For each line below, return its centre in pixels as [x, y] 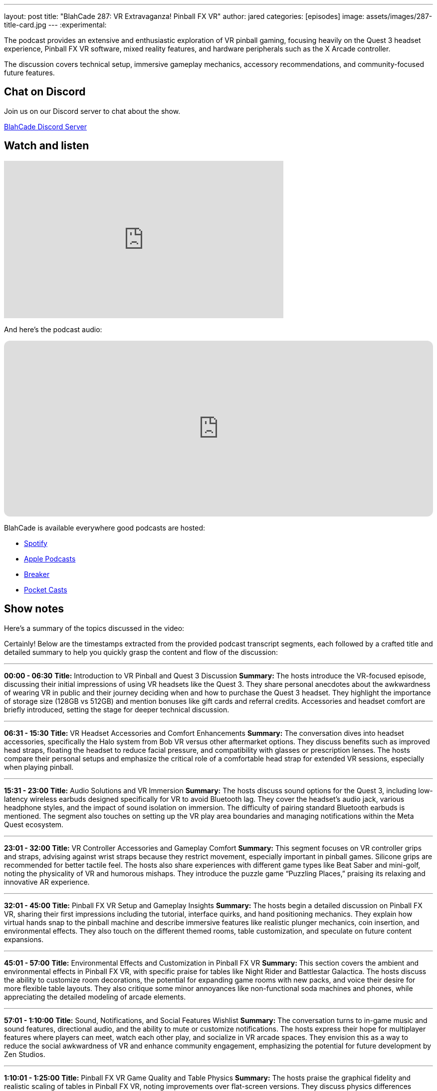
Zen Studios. [25, 1054]
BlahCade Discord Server [45, 126]
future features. [29, 73]
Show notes [34, 609]
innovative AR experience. [47, 882]
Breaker [37, 574]
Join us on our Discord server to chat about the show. [92, 111]
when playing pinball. [39, 767]
